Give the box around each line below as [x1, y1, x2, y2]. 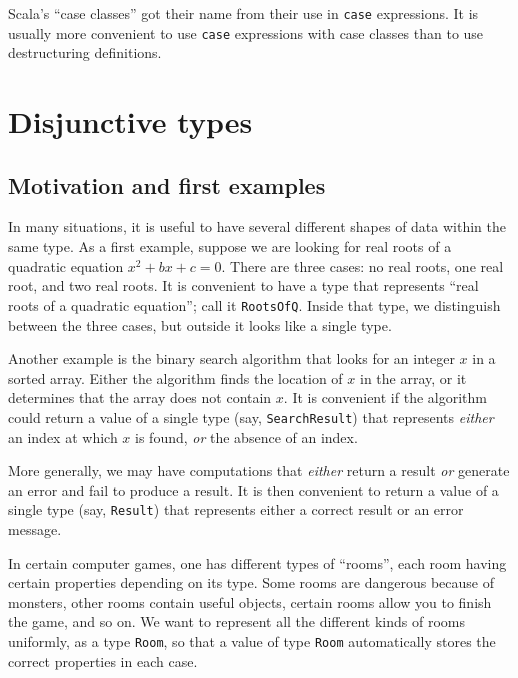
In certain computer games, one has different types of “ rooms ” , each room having [8, 552, 507, 573]
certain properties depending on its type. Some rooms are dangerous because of [8, 572, 494, 593]
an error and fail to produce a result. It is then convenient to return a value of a [8, 479, 499, 500]
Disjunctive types [8, 101, 253, 142]
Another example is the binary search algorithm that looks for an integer [8, 348, 455, 369]
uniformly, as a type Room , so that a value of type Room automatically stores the [8, 630, 496, 651]
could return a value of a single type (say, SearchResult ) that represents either [8, 406, 494, 427]
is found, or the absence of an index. [135, 426, 358, 447]
